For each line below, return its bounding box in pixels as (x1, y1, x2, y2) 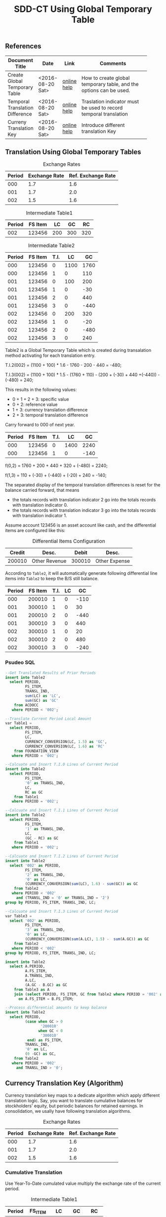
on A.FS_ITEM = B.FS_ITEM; (18, 996, 74, 1001)
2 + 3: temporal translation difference (12, 412, 88, 418)
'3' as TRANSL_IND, (25, 927, 65, 933)
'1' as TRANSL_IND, (25, 826, 65, 831)
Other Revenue (32, 557, 67, 564)
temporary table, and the (81, 80, 139, 87)
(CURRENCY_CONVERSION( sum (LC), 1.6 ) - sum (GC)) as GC (25, 881, 138, 886)
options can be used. (81, 87, 130, 94)
